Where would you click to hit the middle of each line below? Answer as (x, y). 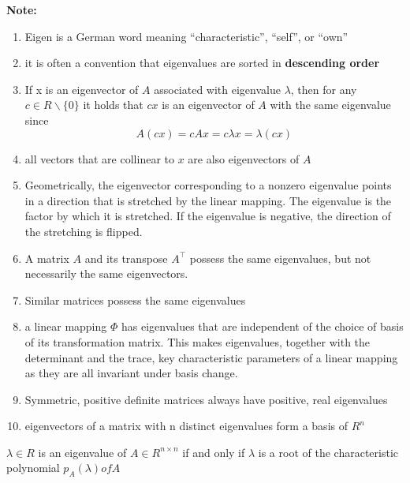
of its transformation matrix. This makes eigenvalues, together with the (198, 341)
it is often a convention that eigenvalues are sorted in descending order (202, 63)
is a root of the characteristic (328, 452)
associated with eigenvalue (217, 89)
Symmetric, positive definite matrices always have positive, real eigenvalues (206, 399)
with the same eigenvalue (330, 105)
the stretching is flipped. (84, 231)
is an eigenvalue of (82, 452)
